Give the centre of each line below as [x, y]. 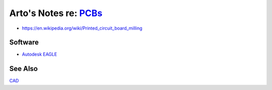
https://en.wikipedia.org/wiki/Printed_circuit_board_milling [82, 28]
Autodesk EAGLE [40, 54]
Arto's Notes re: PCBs [56, 13]
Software [24, 42]
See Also [23, 69]
